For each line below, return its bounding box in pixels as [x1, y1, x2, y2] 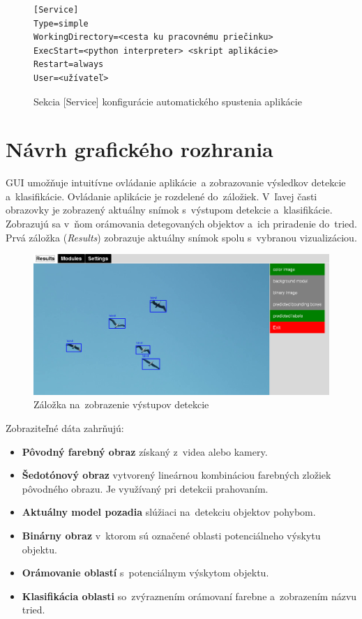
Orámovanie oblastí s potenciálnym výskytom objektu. [22, 565, 269, 580]
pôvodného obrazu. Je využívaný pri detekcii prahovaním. [22, 481, 269, 495]
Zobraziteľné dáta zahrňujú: [6, 421, 124, 435]
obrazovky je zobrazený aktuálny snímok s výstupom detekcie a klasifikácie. [6, 202, 333, 217]
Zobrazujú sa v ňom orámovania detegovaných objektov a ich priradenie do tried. [6, 216, 357, 231]
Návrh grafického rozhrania [6, 135, 273, 163]
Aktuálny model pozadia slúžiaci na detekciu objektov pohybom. [22, 505, 316, 519]
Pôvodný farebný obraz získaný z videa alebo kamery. [22, 444, 268, 458]
